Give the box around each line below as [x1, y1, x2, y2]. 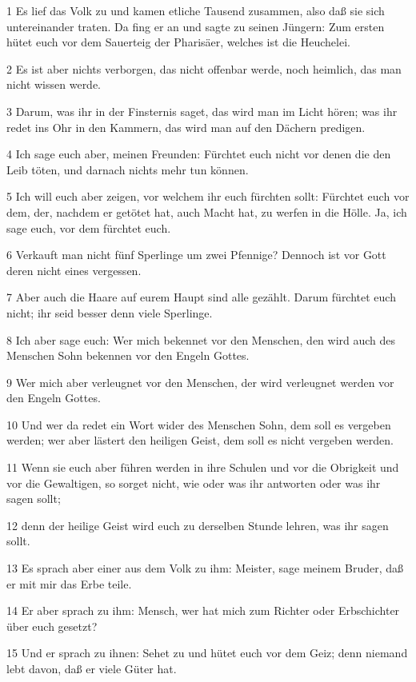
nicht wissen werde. [6, 76, 102, 93]
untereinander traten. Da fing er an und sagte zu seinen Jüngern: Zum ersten [6, 18, 385, 34]
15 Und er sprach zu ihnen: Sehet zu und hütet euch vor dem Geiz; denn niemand [6, 644, 408, 661]
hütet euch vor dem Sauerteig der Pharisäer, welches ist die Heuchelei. [6, 34, 350, 50]
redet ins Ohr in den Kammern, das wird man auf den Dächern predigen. [6, 118, 366, 135]
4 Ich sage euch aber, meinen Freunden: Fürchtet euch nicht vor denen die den [6, 146, 391, 162]
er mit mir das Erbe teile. [6, 575, 132, 592]
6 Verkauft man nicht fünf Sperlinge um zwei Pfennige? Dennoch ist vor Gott [6, 246, 386, 263]
